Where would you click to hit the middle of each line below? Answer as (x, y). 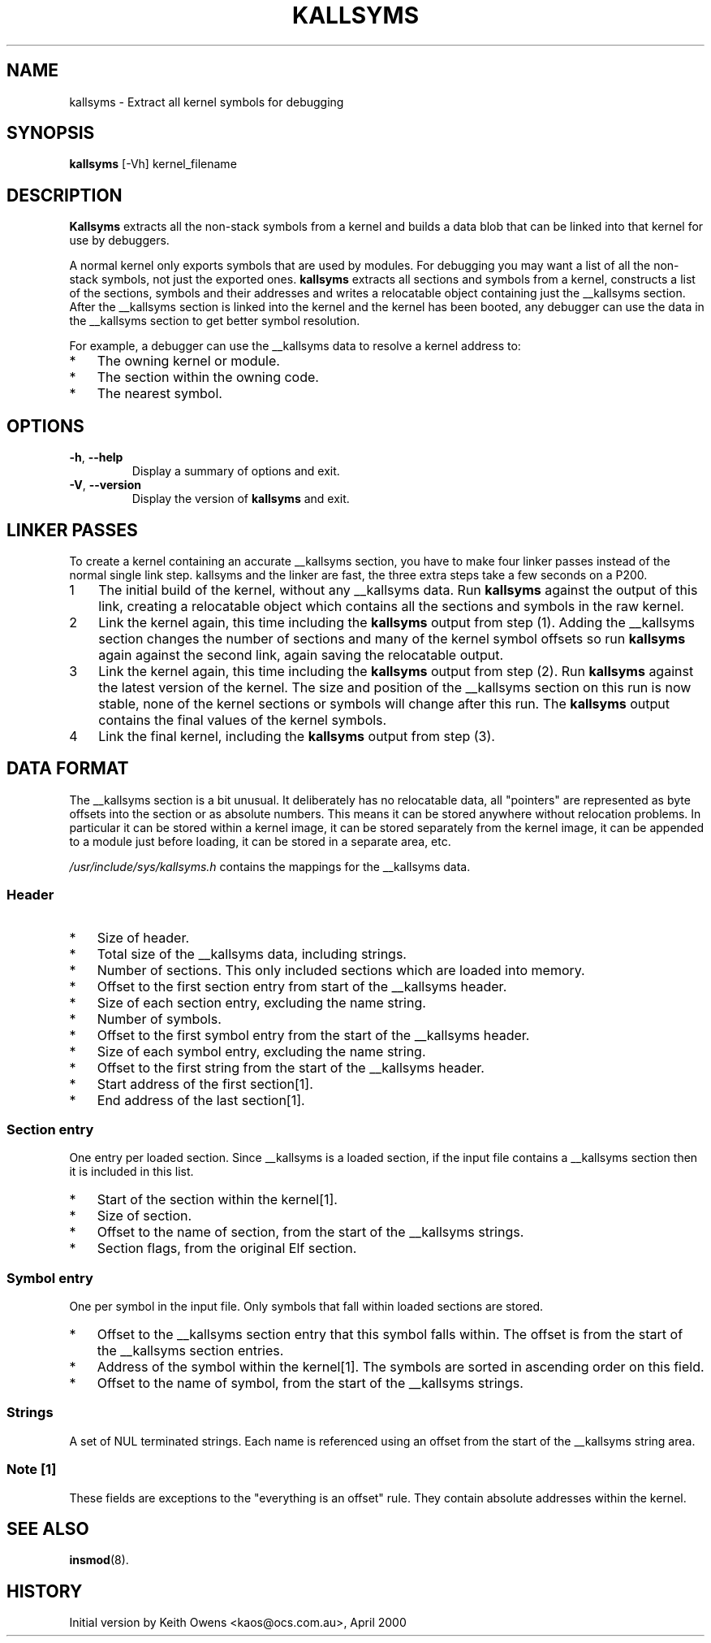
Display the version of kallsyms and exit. (241, 499)
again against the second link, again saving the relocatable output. (301, 655)
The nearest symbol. (159, 394)
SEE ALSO (48, 1528)
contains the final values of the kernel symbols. (243, 720)
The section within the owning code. (208, 377)
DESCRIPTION (65, 195)
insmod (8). (99, 1560)
